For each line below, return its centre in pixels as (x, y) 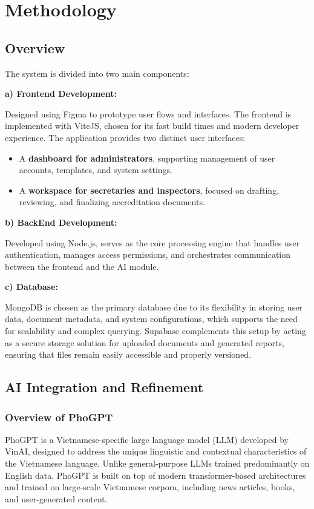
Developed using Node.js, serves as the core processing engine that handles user (152, 242)
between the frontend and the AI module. (82, 266)
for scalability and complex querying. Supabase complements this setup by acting (155, 331)
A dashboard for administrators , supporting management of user (147, 158)
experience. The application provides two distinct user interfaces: (125, 137)
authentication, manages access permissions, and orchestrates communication (148, 255)
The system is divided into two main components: (97, 73)
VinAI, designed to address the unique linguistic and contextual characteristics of (156, 451)
